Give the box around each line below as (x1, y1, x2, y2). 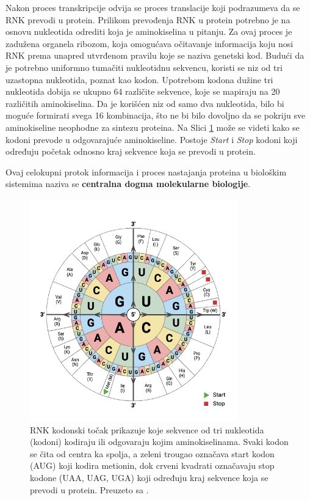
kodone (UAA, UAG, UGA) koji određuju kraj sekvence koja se (30, 471, 269, 484)
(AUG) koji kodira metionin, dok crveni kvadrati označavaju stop (30, 459, 275, 472)
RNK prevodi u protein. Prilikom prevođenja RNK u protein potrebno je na (5, 13, 290, 26)
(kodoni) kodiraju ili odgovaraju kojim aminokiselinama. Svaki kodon (30, 435, 289, 448)
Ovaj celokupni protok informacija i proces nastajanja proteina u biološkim (5, 165, 287, 178)
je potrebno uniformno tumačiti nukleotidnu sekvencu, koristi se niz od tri (5, 61, 283, 73)
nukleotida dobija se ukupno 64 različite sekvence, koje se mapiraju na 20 (5, 85, 280, 98)
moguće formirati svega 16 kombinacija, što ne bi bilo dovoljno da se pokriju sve (5, 109, 306, 122)
